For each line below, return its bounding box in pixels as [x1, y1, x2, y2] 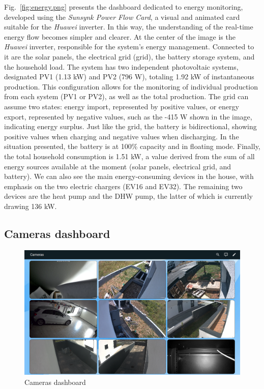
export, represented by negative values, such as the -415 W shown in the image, [4, 111, 252, 122]
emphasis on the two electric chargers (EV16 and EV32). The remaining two [4, 181, 243, 191]
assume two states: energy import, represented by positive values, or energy [4, 101, 239, 111]
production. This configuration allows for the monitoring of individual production [4, 81, 258, 92]
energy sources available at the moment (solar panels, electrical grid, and [4, 161, 231, 171]
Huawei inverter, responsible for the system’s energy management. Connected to [4, 41, 254, 52]
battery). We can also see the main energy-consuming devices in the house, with [4, 171, 254, 182]
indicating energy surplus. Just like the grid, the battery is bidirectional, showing [4, 121, 257, 132]
